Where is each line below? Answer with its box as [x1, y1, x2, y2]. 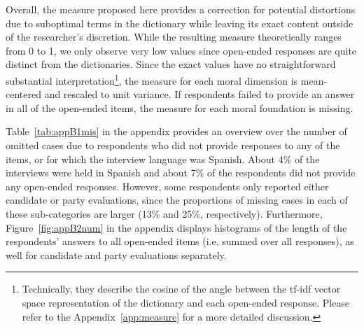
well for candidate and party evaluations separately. [6, 247, 227, 262]
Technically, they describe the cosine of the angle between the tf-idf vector [22, 281, 341, 296]
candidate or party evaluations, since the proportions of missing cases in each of [6, 192, 348, 207]
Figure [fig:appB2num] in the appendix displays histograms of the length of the [6, 220, 347, 234]
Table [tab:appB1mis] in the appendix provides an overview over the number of [6, 124, 347, 139]
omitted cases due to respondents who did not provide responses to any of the [6, 138, 340, 152]
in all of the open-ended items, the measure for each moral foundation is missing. [6, 100, 353, 115]
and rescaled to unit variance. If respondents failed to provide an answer [44, 87, 355, 101]
